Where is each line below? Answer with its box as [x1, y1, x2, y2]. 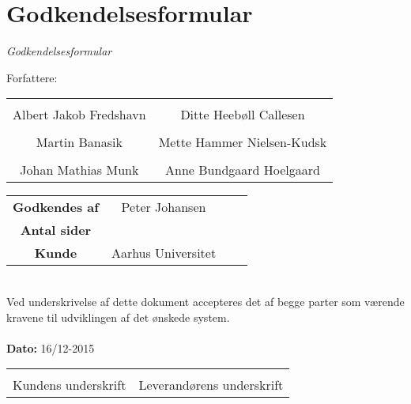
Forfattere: [6, 69, 58, 85]
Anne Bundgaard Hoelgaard [165, 160, 320, 179]
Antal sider [20, 221, 92, 240]
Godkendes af [13, 198, 99, 217]
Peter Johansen [121, 198, 206, 217]
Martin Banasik [36, 133, 123, 152]
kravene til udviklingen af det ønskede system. [6, 308, 230, 325]
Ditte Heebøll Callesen [180, 105, 305, 124]
